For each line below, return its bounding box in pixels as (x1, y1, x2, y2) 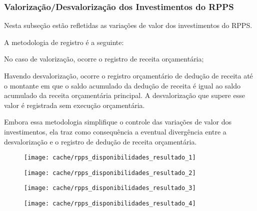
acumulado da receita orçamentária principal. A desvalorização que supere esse (4, 90, 245, 100)
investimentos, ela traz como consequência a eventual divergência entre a (4, 126, 226, 136)
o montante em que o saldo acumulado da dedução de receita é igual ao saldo (4, 80, 241, 90)
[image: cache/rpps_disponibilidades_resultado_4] (24, 200, 196, 207)
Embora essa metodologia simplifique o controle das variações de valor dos (4, 116, 231, 127)
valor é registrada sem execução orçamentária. (4, 99, 145, 110)
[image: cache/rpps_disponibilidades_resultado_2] (24, 169, 196, 176)
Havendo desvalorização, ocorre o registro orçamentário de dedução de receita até (4, 70, 253, 80)
